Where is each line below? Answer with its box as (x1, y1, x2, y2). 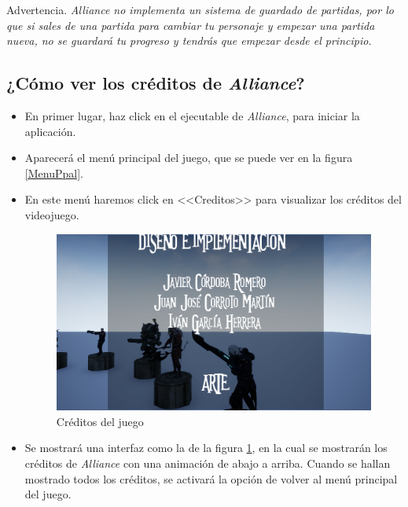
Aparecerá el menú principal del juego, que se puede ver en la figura (24, 149, 353, 166)
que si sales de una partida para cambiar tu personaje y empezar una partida (6, 17, 375, 33)
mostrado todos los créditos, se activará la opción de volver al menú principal (24, 470, 398, 487)
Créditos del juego (56, 413, 144, 429)
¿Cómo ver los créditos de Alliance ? (6, 71, 305, 95)
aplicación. (24, 123, 76, 139)
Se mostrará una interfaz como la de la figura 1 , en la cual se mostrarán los (24, 439, 388, 456)
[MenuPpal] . (24, 164, 83, 181)
